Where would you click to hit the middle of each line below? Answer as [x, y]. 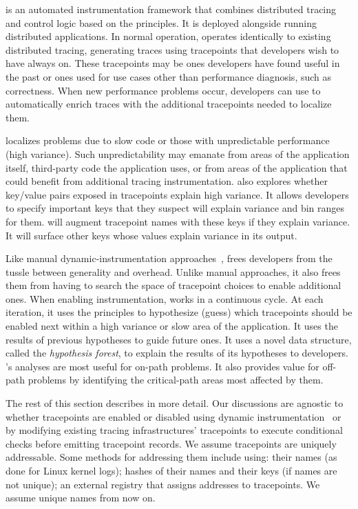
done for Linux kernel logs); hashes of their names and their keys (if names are [171, 470]
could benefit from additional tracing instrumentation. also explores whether [167, 181]
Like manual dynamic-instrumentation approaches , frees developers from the [169, 258]
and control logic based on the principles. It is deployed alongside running [161, 22]
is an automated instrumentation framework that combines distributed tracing [171, 9]
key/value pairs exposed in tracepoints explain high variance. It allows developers [177, 194]
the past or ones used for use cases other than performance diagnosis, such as [169, 76]
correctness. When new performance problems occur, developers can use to [163, 90]
